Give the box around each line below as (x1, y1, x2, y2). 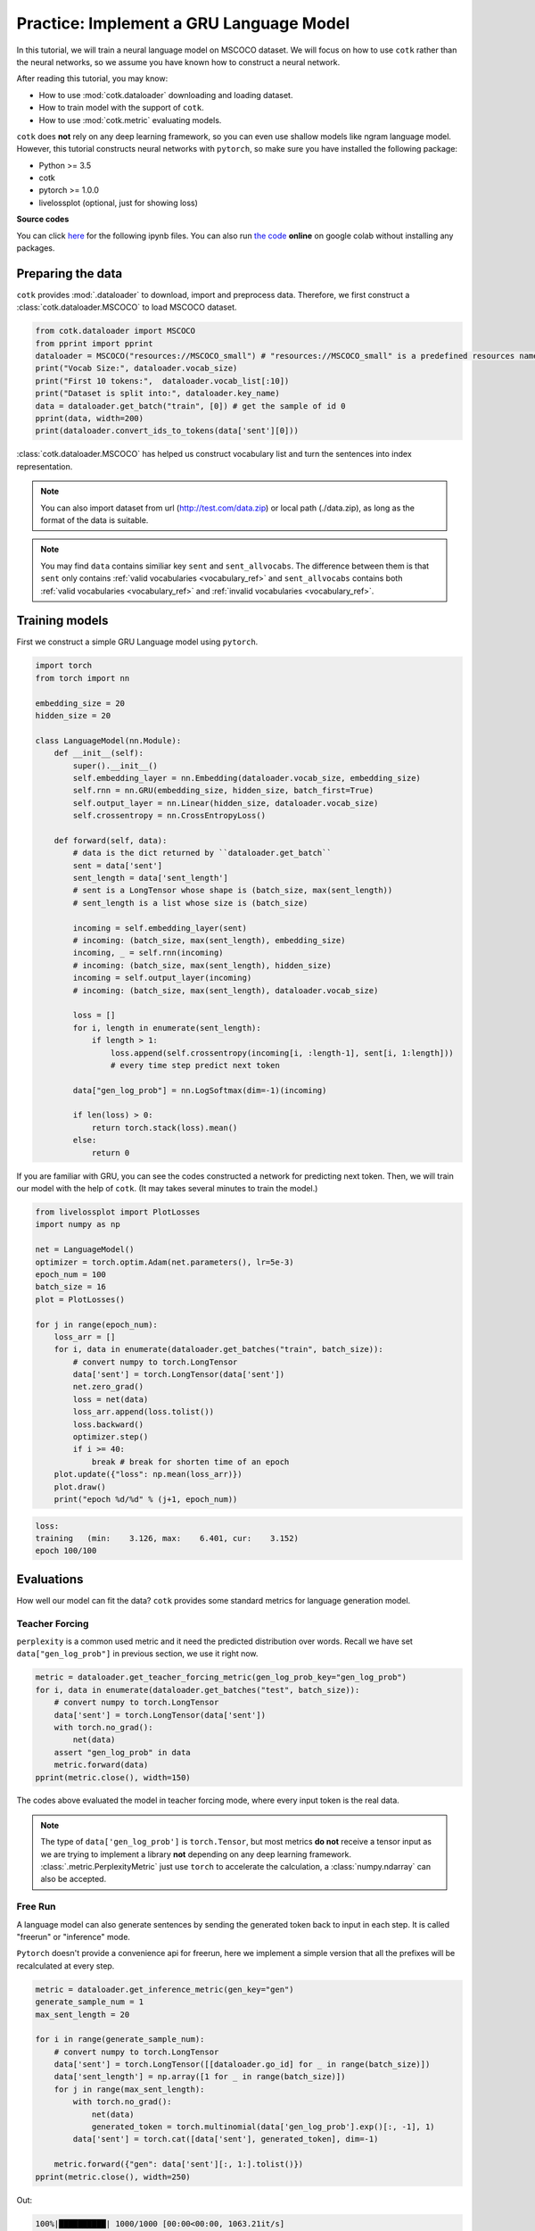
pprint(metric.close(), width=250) (35, 2171, 191, 2182)
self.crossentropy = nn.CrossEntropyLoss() (72, 810, 267, 821)
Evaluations (16, 1572, 84, 1587)
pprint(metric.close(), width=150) (35, 1772, 191, 1782)
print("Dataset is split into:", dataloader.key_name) (35, 388, 280, 399)
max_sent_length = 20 (35, 2009, 130, 2020)
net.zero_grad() (72, 1381, 144, 1392)
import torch (35, 660, 93, 671)
